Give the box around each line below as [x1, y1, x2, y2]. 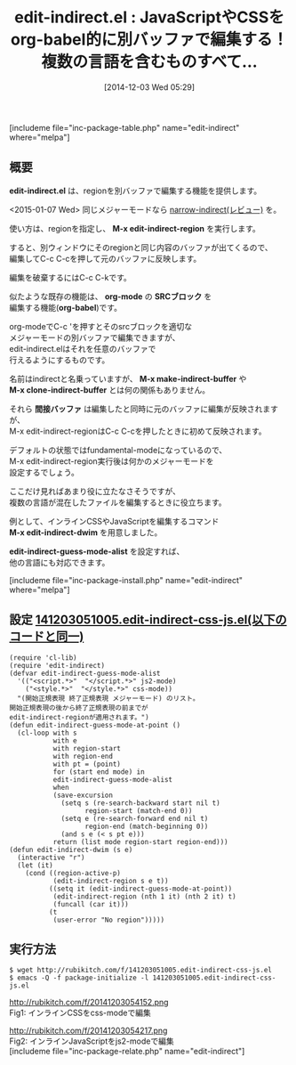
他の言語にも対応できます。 [9, 557, 110, 567]
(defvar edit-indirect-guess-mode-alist [9, 669, 162, 678]
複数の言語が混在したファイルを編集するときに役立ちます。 [9, 497, 227, 508]
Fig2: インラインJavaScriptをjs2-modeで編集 [9, 1036, 175, 1046]
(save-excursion [52, 791, 114, 800]
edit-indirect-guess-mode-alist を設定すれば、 [9, 546, 185, 557]
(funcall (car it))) [52, 899, 129, 908]
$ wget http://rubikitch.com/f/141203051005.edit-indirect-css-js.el [9, 966, 273, 975]
